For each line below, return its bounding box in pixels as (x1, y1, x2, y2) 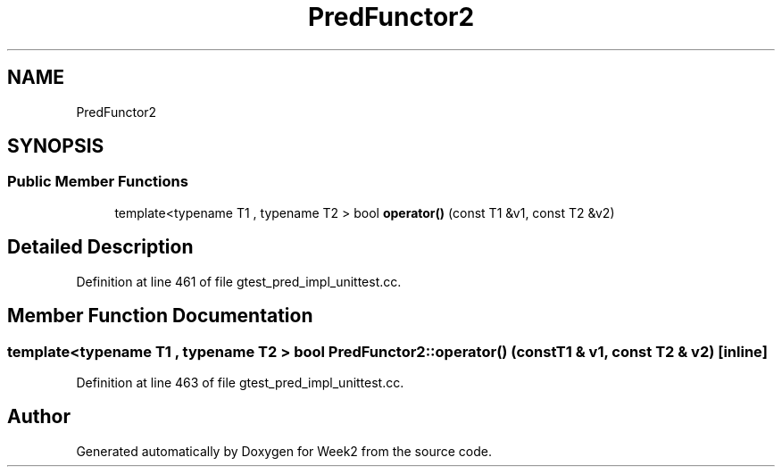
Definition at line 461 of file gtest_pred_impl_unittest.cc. (76, 273, 402, 289)
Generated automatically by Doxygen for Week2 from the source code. (76, 443, 492, 459)
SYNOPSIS (7, 135, 104, 158)
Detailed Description (7, 236, 194, 259)
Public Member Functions (7, 172, 188, 191)
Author (7, 405, 71, 428)
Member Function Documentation (7, 304, 313, 328)
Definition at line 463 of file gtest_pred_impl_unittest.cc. (76, 374, 404, 390)
